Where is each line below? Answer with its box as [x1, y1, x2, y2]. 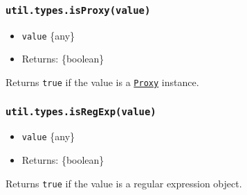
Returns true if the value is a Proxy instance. [6, 75, 199, 90]
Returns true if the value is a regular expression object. [6, 176, 242, 190]
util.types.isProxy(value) [6, 4, 151, 16]
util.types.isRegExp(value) [6, 105, 156, 117]
